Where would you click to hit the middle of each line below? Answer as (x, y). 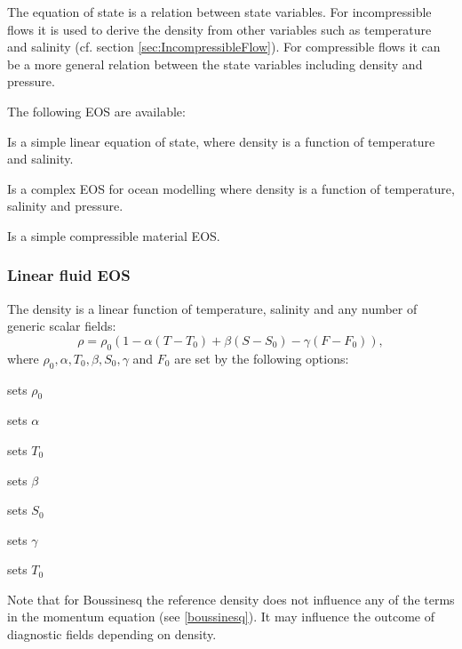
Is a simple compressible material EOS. (114, 235)
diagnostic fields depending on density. (112, 634)
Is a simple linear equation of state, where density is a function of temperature (221, 141)
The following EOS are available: (96, 111)
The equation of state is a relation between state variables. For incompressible (219, 12)
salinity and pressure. (65, 206)
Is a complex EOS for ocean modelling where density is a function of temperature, (231, 188)
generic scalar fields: (62, 326)
